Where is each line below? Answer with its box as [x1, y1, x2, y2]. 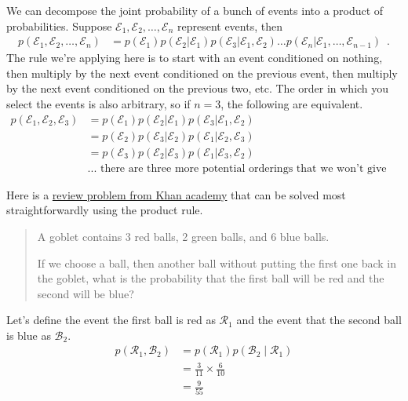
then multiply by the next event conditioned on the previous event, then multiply [6, 64, 398, 81]
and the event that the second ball [236, 312, 402, 328]
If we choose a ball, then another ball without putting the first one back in [37, 254, 396, 271]
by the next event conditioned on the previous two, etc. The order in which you [6, 80, 389, 97]
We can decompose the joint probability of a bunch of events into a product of [6, 2, 384, 18]
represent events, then [177, 17, 282, 34]
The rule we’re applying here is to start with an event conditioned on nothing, [6, 49, 383, 66]
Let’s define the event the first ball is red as [6, 312, 216, 328]
